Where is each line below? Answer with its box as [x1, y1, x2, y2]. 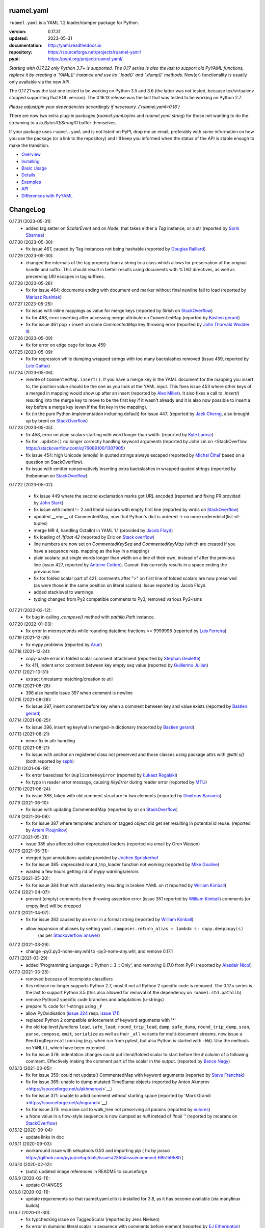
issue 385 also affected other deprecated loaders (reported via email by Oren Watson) [26, 841, 200, 847]
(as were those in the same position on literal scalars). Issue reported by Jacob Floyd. [33, 582, 207, 588]
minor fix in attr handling [26, 738, 76, 744]
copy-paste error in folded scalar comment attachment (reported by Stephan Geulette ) [26, 655, 201, 661]
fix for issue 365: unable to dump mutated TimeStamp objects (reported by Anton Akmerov [26, 1079, 210, 1085]
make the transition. [9, 142, 49, 148]
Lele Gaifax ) [26, 363, 50, 368]
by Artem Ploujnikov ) [26, 827, 68, 833]
